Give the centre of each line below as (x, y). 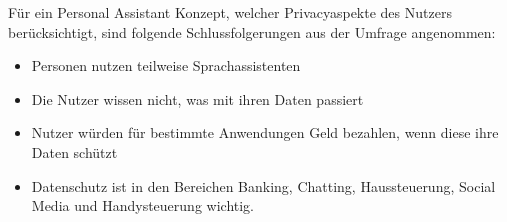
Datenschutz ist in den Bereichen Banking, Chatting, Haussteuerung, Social (263, 185)
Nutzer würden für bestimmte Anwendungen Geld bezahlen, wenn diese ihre (265, 132)
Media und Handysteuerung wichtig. (143, 205)
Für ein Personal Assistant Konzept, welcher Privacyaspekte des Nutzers (230, 12)
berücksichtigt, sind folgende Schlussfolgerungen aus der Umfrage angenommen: (252, 31)
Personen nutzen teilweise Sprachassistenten (166, 65)
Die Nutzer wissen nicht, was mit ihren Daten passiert (197, 98)
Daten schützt (74, 151)
